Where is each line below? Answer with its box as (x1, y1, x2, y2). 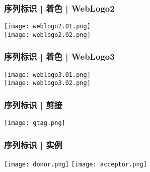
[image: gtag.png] (4, 119, 65, 127)
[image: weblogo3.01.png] (4, 71, 91, 78)
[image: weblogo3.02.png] (4, 79, 91, 87)
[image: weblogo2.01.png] (4, 23, 91, 30)
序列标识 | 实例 (4, 138, 62, 151)
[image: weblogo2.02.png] (4, 31, 91, 38)
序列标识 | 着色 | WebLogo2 (4, 2, 115, 14)
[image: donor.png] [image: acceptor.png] (4, 161, 147, 168)
